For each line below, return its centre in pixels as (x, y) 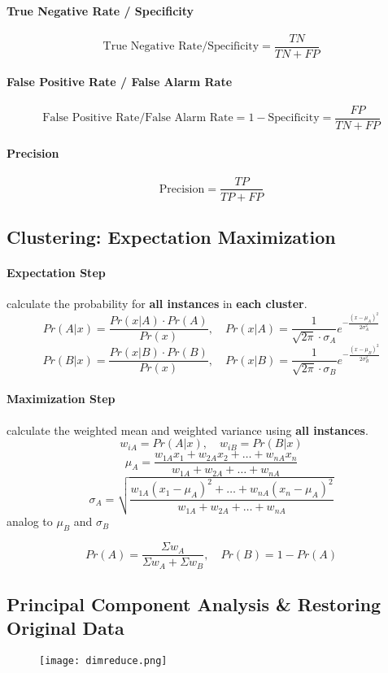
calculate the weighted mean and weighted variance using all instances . (187, 430)
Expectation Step (56, 272)
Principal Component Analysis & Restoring (194, 604)
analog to (30, 521)
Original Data (65, 628)
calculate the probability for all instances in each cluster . (157, 304)
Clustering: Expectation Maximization (171, 236)
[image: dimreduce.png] (103, 661)
